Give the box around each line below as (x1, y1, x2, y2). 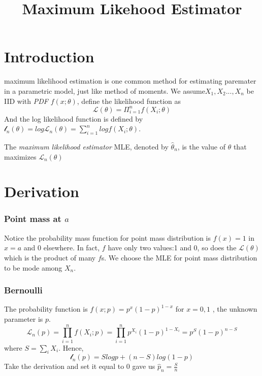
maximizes (4, 151, 37, 162)
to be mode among (4, 262, 62, 273)
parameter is (4, 313, 43, 324)
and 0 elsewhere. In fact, (23, 242, 100, 253)
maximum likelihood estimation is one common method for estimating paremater (4, 76, 256, 86)
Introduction (4, 46, 94, 67)
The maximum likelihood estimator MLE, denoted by (4, 141, 169, 152)
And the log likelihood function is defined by (4, 113, 143, 124)
